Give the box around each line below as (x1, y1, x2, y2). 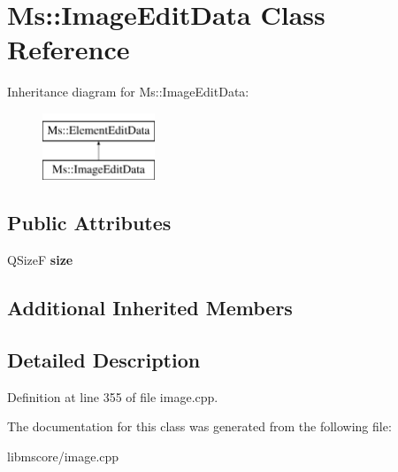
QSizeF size (7, 251, 73, 269)
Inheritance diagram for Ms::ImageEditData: (7, 82, 249, 101)
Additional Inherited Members (7, 294, 293, 321)
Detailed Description (7, 346, 201, 374)
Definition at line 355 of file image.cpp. (7, 387, 218, 406)
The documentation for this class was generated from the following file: (7, 417, 392, 436)
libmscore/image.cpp (7, 447, 119, 466)
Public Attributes (7, 209, 172, 236)
